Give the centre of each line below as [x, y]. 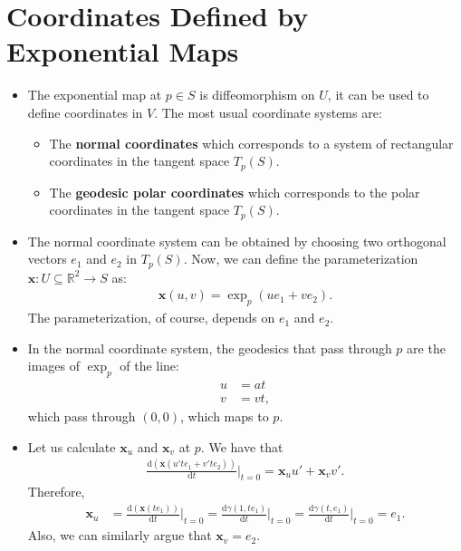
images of [54, 366]
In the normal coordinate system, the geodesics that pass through [210, 348]
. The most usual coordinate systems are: [268, 112]
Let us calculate [72, 446]
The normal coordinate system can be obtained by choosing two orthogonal [237, 241]
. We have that [242, 446]
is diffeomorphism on [257, 95]
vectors [47, 259]
